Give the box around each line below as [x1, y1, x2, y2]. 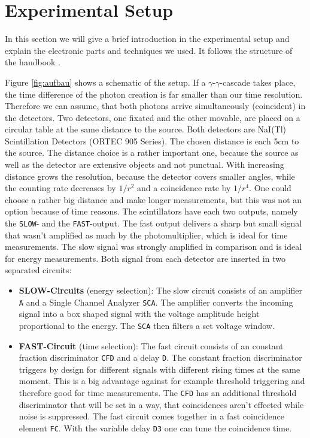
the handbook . [5, 56, 60, 68]
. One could [249, 182, 291, 194]
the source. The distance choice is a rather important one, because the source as [5, 146, 299, 159]
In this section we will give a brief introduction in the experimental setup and [5, 32, 290, 45]
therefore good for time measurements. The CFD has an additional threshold [19, 386, 297, 398]
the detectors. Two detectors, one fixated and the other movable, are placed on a [5, 111, 300, 123]
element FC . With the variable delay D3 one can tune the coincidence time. [19, 421, 292, 434]
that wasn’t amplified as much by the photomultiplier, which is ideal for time [5, 228, 288, 241]
